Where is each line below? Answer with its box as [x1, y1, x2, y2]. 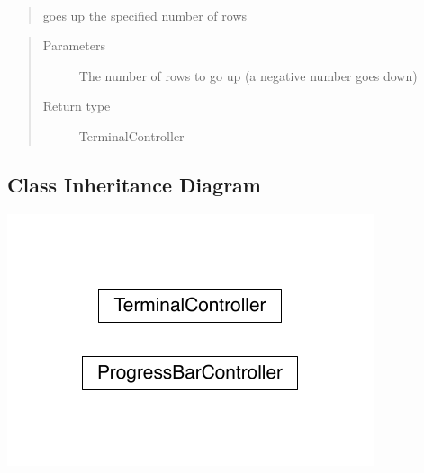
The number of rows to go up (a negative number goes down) [78, 66, 418, 85]
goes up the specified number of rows [42, 5, 248, 24]
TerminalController [78, 126, 185, 145]
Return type [42, 96, 111, 115]
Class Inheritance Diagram [7, 170, 261, 198]
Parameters [42, 36, 105, 55]
